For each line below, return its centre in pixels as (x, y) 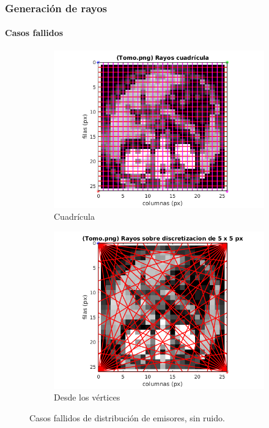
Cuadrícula (74, 216)
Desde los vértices (87, 397)
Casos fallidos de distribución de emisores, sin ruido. (127, 418)
